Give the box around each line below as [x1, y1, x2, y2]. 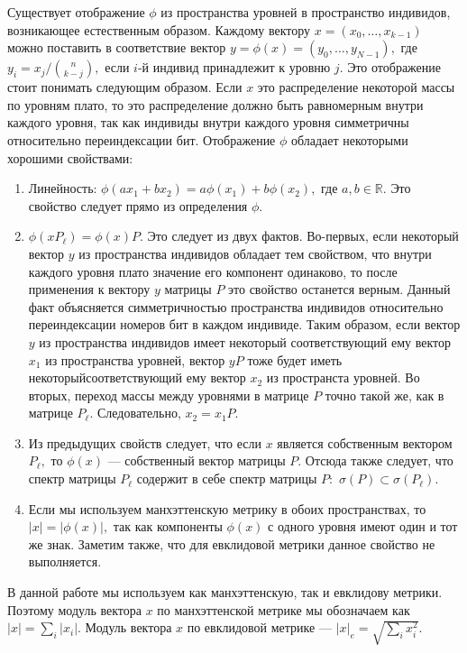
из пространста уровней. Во [266, 368, 420, 387]
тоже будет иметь [247, 350, 343, 369]
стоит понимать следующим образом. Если [7, 78, 243, 97]
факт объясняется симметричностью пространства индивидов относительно [28, 297, 444, 316]
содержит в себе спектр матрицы [136, 469, 317, 488]
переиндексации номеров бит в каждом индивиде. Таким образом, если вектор [28, 315, 461, 334]
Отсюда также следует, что [305, 451, 453, 470]
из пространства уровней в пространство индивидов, [160, 3, 451, 21]
